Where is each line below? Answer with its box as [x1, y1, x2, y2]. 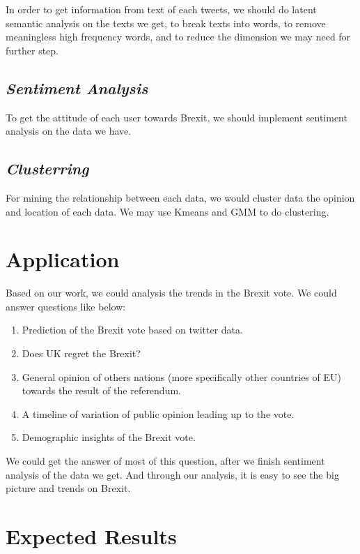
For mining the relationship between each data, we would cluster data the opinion [6, 190, 355, 204]
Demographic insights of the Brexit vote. [22, 430, 196, 444]
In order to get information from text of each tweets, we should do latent [6, 2, 317, 16]
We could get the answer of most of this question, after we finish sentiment [6, 454, 325, 468]
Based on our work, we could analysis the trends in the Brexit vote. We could [6, 285, 337, 300]
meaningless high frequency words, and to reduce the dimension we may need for [6, 29, 351, 44]
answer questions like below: [6, 299, 126, 313]
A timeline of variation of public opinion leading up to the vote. [22, 406, 295, 421]
